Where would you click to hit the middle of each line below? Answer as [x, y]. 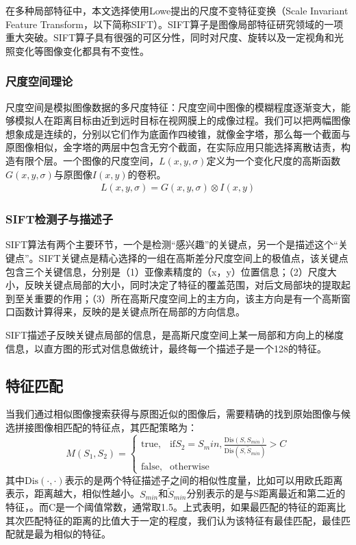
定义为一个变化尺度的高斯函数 [274, 160]
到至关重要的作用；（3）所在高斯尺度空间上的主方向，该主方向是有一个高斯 [173, 298]
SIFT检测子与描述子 [60, 219]
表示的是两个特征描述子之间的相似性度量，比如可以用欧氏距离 [204, 480]
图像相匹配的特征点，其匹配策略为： [115, 427]
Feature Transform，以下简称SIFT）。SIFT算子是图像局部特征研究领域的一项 [175, 24]
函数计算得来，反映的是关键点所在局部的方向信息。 [130, 312]
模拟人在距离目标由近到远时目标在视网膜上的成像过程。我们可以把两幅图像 [182, 120]
